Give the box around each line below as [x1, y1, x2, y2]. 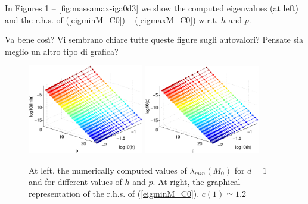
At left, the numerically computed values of [29, 164, 187, 176]
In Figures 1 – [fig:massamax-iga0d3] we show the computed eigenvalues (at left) [5, 2, 298, 14]
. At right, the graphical [153, 175, 241, 188]
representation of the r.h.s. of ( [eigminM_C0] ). [29, 187, 200, 199]
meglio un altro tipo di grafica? [5, 45, 119, 57]
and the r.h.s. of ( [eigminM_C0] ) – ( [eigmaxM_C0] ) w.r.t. [5, 13, 218, 26]
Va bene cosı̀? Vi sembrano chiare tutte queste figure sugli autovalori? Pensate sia [5, 33, 303, 46]
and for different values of [29, 175, 122, 188]
